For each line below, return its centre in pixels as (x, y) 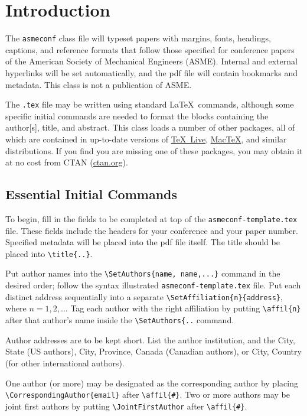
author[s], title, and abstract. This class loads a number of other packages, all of (150, 127)
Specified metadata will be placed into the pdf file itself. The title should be (143, 242)
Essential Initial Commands (92, 194)
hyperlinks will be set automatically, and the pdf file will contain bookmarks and (152, 72)
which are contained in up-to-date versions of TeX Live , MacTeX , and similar (146, 139)
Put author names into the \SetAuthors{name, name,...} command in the (143, 273)
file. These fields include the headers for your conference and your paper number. (152, 230)
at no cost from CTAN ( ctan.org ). (67, 162)
